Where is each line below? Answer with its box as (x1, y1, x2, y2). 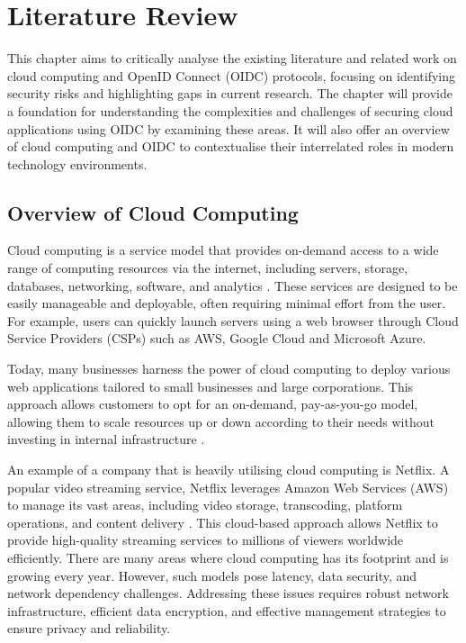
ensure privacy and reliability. (7, 619, 171, 638)
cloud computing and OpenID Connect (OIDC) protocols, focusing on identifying (7, 66, 456, 85)
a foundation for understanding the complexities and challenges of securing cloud (7, 101, 453, 120)
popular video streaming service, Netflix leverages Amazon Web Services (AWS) (7, 477, 449, 496)
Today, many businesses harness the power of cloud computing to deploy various (7, 359, 451, 378)
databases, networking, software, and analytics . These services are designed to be (7, 276, 458, 294)
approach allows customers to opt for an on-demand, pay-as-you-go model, (7, 394, 418, 413)
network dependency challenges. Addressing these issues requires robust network (7, 584, 449, 602)
